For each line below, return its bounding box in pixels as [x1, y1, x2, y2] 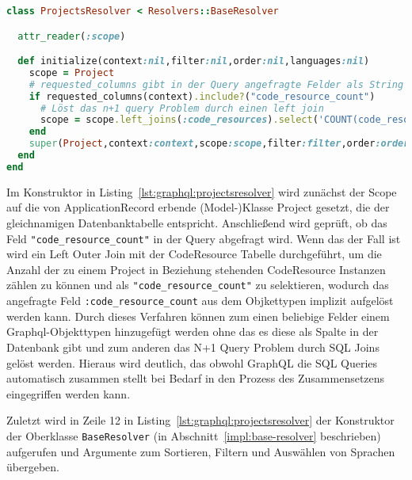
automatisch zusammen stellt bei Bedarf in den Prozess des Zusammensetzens [6, 370, 385, 387]
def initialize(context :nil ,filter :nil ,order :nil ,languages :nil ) [17, 55, 370, 67]
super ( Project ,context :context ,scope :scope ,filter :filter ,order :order [29, 138, 410, 150]
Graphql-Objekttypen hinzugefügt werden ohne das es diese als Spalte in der [6, 323, 379, 340]
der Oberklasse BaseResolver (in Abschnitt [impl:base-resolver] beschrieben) [6, 427, 381, 444]
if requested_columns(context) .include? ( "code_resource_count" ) [29, 90, 376, 102]
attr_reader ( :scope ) [17, 30, 126, 42]
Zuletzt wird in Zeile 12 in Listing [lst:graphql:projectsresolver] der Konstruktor [6, 412, 395, 429]
